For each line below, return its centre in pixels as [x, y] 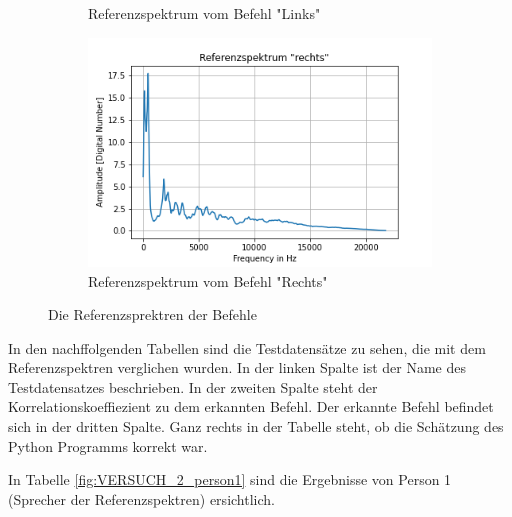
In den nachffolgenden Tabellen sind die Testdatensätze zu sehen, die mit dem [247, 347]
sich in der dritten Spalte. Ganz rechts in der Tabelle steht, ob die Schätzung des [256, 426]
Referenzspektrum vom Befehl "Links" [204, 13]
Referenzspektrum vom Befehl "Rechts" [208, 280]
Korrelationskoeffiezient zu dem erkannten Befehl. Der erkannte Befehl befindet [251, 406]
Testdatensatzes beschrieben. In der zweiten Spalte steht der [193, 386]
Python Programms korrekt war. [108, 445]
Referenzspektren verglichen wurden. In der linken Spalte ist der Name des [237, 367]
